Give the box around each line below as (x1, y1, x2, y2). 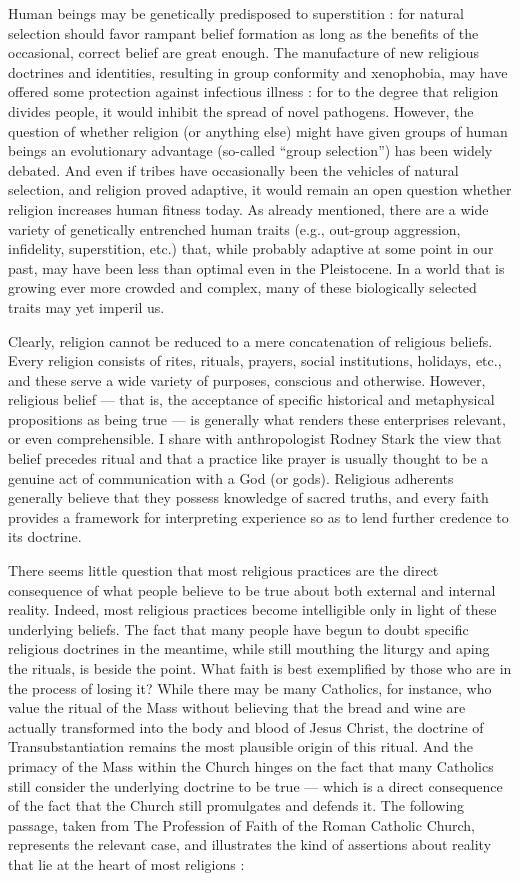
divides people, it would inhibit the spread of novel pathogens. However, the (8, 100, 474, 121)
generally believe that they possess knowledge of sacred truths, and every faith (8, 487, 489, 508)
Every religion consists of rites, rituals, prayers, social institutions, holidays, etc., (8, 350, 502, 371)
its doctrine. (8, 526, 82, 547)
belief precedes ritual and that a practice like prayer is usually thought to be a (8, 448, 489, 469)
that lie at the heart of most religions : (8, 853, 245, 874)
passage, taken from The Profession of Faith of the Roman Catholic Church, (8, 814, 475, 835)
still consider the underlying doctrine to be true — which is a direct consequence (8, 775, 503, 796)
